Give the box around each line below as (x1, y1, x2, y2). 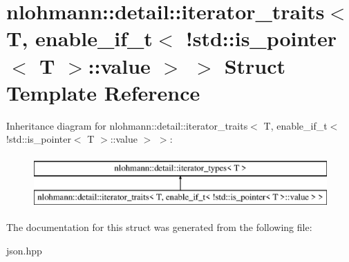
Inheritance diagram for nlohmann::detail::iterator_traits (6, 118, 248, 132)
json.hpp (6, 243, 42, 257)
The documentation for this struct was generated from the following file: (6, 220, 312, 234)
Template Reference (6, 78, 200, 106)
